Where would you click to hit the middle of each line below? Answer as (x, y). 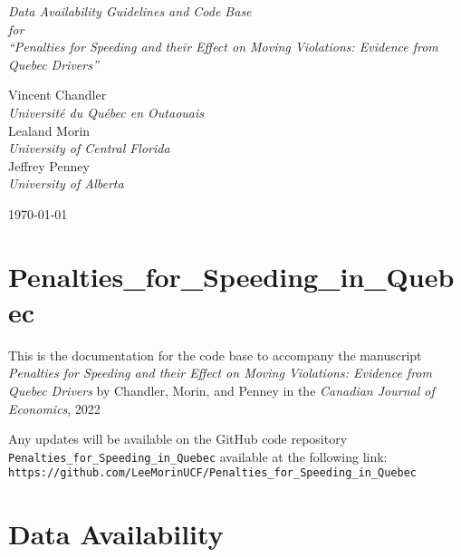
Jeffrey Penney (49, 165)
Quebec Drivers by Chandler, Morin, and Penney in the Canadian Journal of (221, 391)
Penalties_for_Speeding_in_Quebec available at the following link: (198, 456)
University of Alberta (66, 183)
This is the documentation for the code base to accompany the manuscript (215, 355)
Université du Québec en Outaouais (106, 112)
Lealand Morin (49, 130)
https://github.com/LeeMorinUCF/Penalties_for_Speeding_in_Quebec (213, 473)
